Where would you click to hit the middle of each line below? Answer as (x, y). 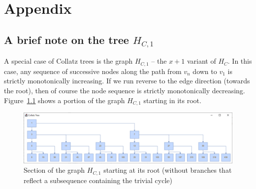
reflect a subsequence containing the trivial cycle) (98, 180)
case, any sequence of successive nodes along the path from (93, 71)
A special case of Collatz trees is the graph (68, 61)
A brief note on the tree (66, 39)
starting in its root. (172, 100)
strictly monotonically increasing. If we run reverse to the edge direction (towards (127, 81)
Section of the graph (54, 170)
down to (205, 71)
